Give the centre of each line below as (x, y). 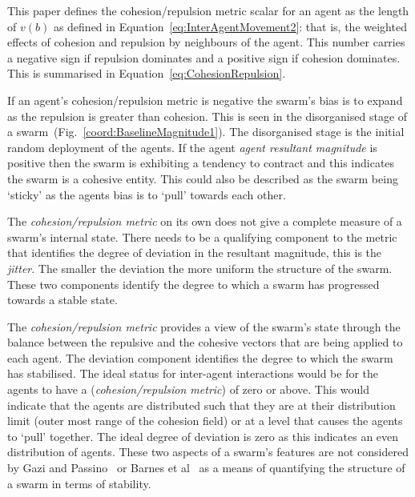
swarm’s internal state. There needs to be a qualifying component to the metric (202, 236)
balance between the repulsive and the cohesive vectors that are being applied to (205, 342)
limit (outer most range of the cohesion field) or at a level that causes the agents (205, 421)
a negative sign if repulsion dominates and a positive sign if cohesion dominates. (204, 57)
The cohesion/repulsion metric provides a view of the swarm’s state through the (204, 326)
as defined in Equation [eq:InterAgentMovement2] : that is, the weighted (230, 26)
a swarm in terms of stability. (79, 483)
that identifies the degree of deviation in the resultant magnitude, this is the (195, 253)
